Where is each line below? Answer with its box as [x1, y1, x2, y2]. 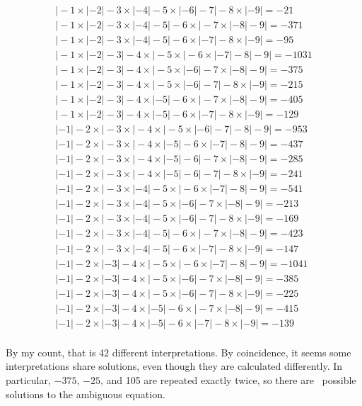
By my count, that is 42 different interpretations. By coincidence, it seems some [6, 344, 351, 359]
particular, [6, 372, 51, 387]
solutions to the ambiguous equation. [6, 386, 165, 401]
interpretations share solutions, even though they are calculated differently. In [6, 359, 343, 373]
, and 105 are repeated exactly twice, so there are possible [100, 372, 356, 387]
